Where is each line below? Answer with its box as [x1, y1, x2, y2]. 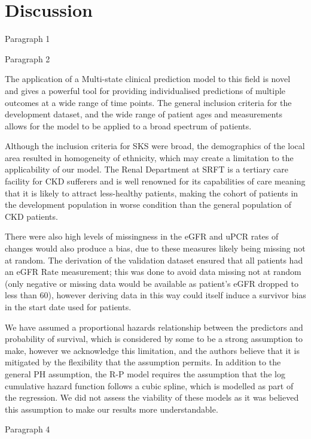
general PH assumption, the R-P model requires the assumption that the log [5, 367, 285, 380]
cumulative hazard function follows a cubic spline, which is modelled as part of [5, 379, 294, 392]
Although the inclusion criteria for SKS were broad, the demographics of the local [5, 140, 305, 152]
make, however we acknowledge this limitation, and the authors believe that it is [5, 344, 300, 356]
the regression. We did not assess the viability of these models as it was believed [5, 391, 299, 404]
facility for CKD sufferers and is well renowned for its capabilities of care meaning [5, 175, 306, 187]
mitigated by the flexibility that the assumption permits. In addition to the [5, 356, 281, 368]
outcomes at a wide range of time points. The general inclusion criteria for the [5, 96, 292, 108]
